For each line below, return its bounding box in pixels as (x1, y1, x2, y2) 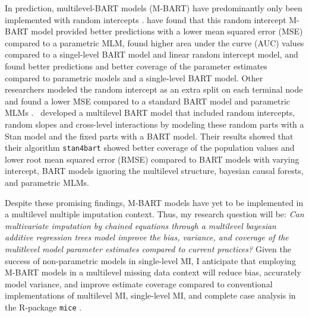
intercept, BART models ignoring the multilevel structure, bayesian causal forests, (5, 164, 304, 177)
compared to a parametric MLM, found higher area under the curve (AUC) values (5, 36, 304, 49)
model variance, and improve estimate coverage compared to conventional (5, 277, 273, 290)
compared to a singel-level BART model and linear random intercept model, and (5, 48, 298, 61)
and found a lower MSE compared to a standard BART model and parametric (5, 94, 290, 107)
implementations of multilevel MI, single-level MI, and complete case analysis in (5, 289, 296, 302)
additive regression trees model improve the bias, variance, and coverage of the (5, 231, 289, 243)
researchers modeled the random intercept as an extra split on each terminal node (5, 83, 303, 96)
